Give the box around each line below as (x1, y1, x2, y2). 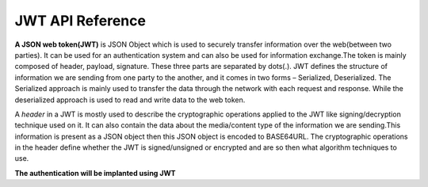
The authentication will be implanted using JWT (14, 168, 176, 177)
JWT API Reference (14, 12, 147, 29)
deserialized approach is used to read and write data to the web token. (14, 95, 246, 105)
